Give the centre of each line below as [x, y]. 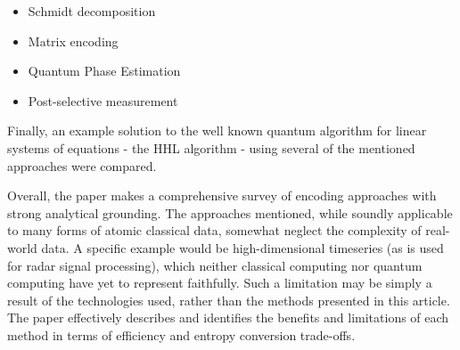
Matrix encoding [73, 41]
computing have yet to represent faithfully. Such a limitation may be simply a [220, 283]
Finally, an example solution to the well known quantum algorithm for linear [217, 130]
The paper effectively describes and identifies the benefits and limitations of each [228, 317]
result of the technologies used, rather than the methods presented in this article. [229, 300]
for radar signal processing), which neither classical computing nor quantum [215, 265]
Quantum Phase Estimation [104, 71]
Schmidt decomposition [92, 11]
